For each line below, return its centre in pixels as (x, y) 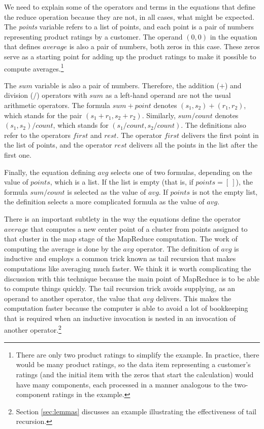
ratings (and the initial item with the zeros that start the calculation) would (135, 374)
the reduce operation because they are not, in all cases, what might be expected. (129, 16)
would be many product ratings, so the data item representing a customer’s (133, 364)
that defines (22, 46)
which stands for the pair (43, 115)
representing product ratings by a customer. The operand (93, 36)
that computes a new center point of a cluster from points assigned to (139, 228)
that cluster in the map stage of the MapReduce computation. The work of (121, 239)
